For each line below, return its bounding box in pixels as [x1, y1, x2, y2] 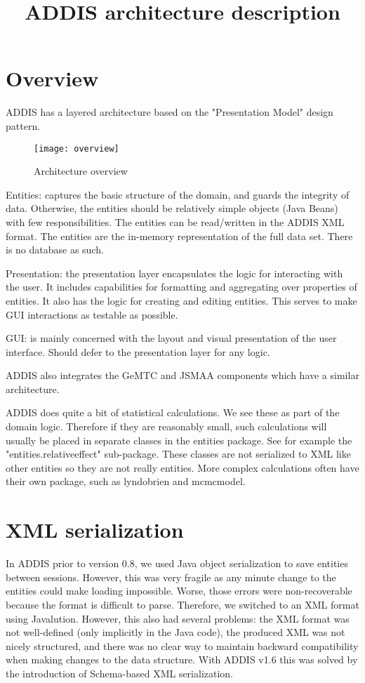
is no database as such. [6, 242, 104, 257]
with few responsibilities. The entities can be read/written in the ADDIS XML [6, 214, 345, 229]
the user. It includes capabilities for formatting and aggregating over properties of [6, 279, 357, 294]
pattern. [6, 118, 41, 133]
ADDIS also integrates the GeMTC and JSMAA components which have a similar [6, 368, 359, 383]
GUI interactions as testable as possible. [6, 307, 178, 321]
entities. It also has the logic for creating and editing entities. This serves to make [6, 293, 357, 307]
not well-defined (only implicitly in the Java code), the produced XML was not [6, 625, 345, 639]
